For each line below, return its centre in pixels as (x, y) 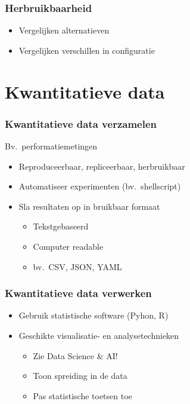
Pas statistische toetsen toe (82, 395)
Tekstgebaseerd (61, 226)
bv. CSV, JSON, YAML (77, 266)
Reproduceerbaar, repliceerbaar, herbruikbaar (102, 166)
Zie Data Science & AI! (75, 355)
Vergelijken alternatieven (64, 30)
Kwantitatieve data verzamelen (81, 123)
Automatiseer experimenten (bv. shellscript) (100, 186)
